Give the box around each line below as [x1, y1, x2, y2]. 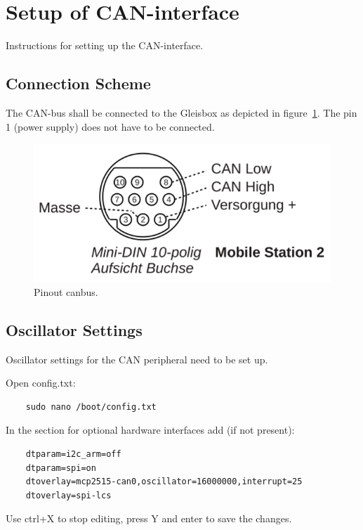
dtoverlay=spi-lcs [25, 490, 112, 500]
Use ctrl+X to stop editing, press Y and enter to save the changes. [6, 511, 292, 526]
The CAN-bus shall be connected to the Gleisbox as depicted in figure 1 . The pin [6, 105, 357, 119]
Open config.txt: [6, 375, 76, 390]
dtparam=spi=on [25, 463, 96, 473]
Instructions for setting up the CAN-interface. [6, 38, 204, 53]
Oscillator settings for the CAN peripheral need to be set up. [6, 351, 268, 366]
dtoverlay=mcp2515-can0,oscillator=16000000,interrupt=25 [25, 477, 303, 487]
